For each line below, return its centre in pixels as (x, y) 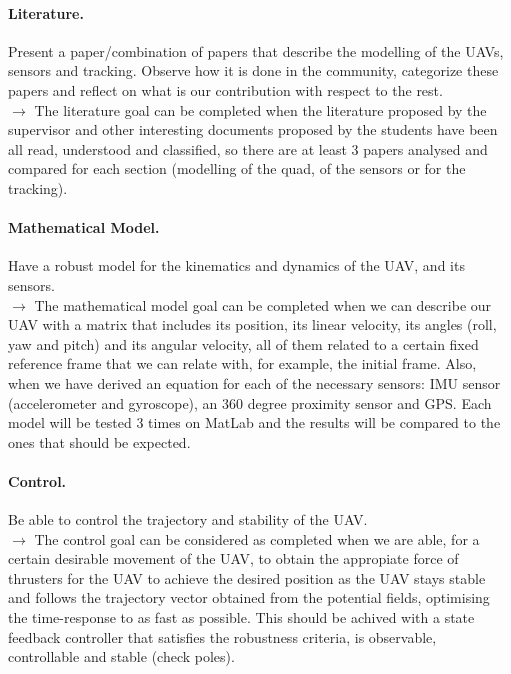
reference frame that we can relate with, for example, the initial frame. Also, (242, 363)
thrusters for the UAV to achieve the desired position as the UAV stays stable (247, 577)
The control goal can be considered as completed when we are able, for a (257, 538)
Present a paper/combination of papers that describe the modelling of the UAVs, (256, 50)
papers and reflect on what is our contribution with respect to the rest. (225, 89)
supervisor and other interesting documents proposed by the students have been (253, 129)
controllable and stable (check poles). (121, 656)
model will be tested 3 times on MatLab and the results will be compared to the (254, 422)
